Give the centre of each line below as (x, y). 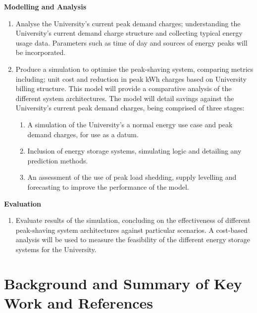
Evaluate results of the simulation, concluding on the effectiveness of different (133, 220)
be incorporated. (41, 52)
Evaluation (23, 203)
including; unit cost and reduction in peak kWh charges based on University (131, 78)
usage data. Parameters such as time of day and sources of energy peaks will (131, 42)
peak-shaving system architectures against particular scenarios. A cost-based (131, 230)
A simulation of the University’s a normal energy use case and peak (130, 124)
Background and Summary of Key (123, 283)
